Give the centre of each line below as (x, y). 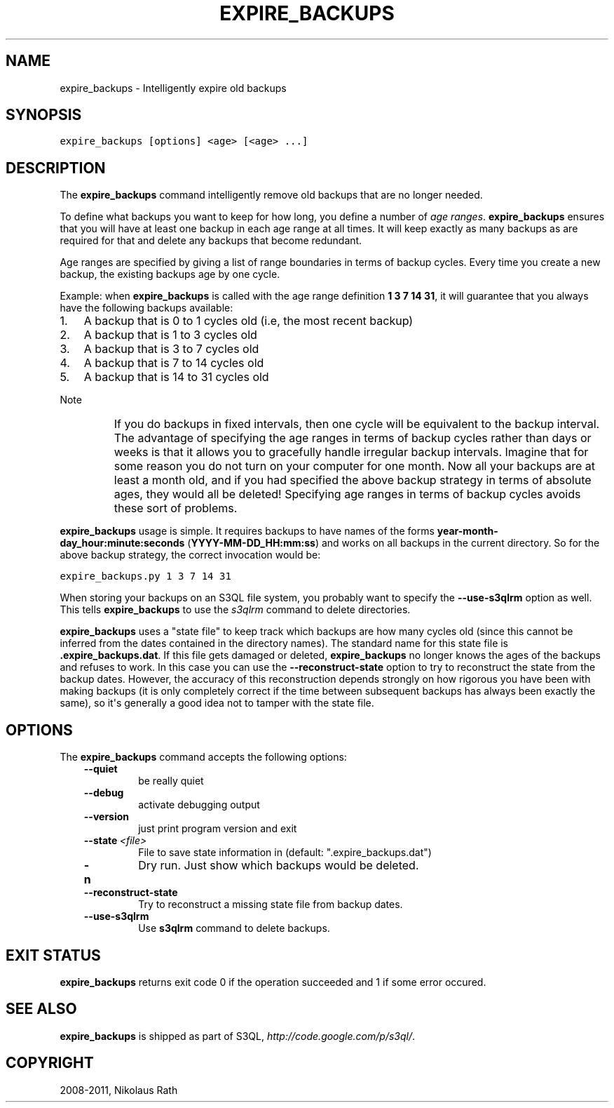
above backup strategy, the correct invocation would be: (190, 555)
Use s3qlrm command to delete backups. (234, 928)
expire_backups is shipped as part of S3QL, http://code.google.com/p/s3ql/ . (238, 1036)
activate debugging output (199, 805)
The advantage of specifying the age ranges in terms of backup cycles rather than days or (353, 438)
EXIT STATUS (53, 955)
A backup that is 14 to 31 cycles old (176, 377)
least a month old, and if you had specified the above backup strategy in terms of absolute (353, 480)
